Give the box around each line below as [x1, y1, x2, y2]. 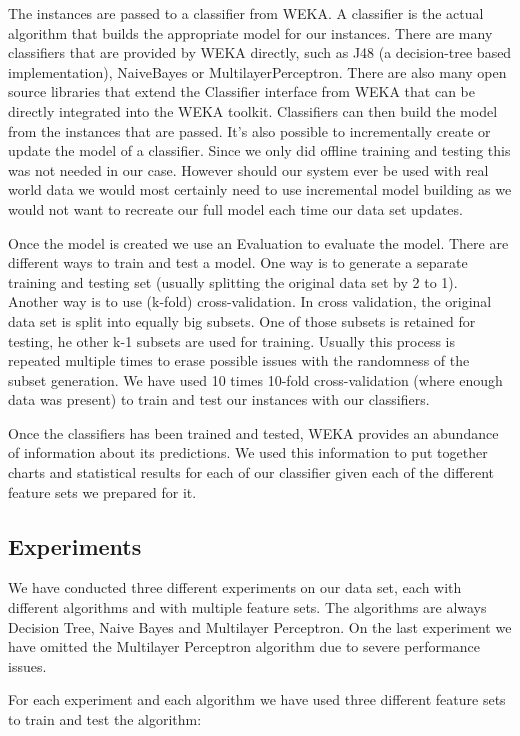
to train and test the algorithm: [8, 709, 202, 730]
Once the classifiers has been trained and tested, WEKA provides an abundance [8, 422, 499, 443]
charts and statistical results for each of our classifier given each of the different [8, 462, 495, 483]
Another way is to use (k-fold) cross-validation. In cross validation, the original [8, 291, 492, 312]
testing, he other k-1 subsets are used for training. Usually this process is [8, 330, 456, 351]
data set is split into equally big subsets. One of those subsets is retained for [8, 310, 476, 331]
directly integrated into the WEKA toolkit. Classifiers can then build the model [8, 100, 498, 121]
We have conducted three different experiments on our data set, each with [8, 577, 462, 598]
